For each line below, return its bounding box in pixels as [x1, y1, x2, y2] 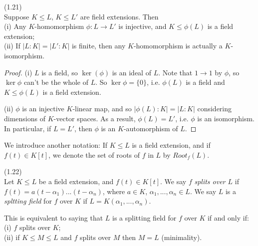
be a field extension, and [38, 176, 114, 186]
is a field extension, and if [132, 140, 211, 150]
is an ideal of [112, 67, 151, 77]
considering [197, 103, 232, 114]
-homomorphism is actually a [133, 40, 223, 51]
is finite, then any [71, 40, 126, 51]
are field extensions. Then [80, 11, 159, 21]
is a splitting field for [112, 212, 177, 223]
